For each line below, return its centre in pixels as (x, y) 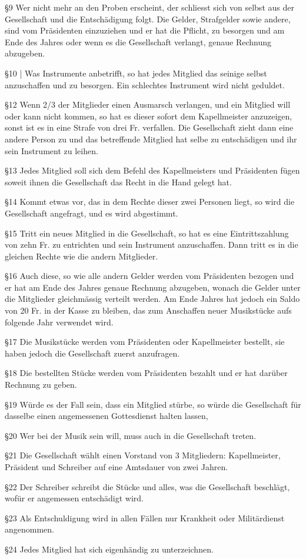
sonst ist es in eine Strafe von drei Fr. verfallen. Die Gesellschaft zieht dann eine (149, 127)
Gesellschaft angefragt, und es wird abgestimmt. (92, 213)
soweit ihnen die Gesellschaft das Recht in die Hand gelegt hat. (118, 182)
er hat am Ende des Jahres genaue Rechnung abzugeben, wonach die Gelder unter (153, 287)
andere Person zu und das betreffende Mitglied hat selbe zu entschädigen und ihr (151, 139)
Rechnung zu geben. (41, 385)
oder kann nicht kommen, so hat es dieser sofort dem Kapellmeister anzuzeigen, (149, 116)
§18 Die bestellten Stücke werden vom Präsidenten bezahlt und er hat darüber (146, 373)
